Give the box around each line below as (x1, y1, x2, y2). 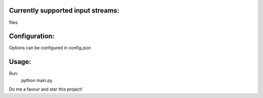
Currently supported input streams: (9, 6, 119, 15)
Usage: (9, 58, 32, 66)
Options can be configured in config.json (9, 45, 91, 51)
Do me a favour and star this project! (9, 86, 83, 92)
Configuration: (9, 32, 55, 40)
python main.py (21, 77, 53, 83)
